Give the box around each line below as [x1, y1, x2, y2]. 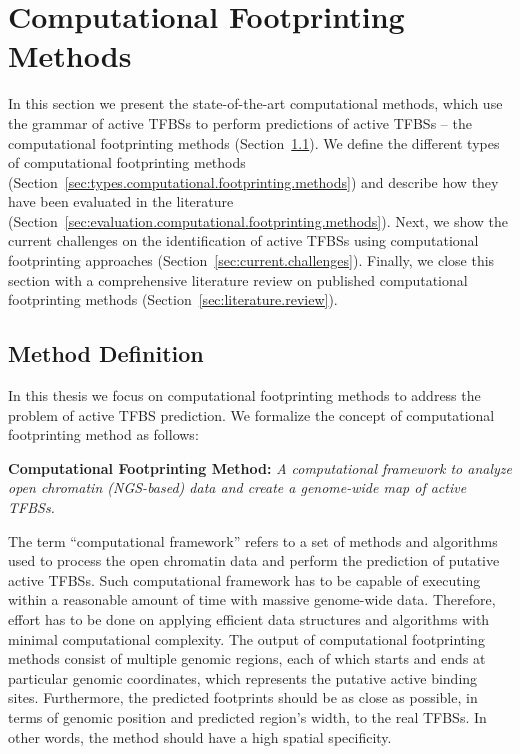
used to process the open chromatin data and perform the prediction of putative [8, 550, 500, 571]
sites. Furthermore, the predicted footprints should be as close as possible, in [8, 687, 478, 708]
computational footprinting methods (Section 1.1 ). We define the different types [8, 132, 500, 153]
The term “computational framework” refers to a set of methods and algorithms [8, 530, 498, 551]
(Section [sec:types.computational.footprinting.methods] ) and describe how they [8, 171, 499, 192]
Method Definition [8, 338, 204, 369]
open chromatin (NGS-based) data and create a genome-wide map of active [8, 477, 467, 498]
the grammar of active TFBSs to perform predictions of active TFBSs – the [8, 112, 472, 133]
